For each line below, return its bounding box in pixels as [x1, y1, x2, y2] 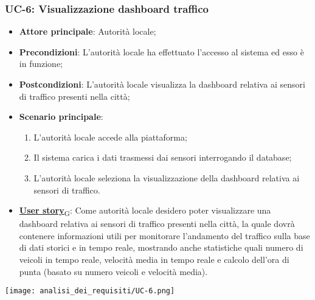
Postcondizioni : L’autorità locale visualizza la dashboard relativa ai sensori [19, 78, 305, 90]
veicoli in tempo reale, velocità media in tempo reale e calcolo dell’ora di [19, 253, 289, 266]
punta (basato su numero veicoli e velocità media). [19, 265, 208, 277]
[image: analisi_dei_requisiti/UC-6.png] [5, 287, 175, 296]
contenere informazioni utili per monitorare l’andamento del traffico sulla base [19, 229, 310, 242]
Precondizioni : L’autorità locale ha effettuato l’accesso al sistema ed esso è [19, 45, 304, 58]
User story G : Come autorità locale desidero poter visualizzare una [19, 204, 271, 218]
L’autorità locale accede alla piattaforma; [33, 130, 187, 143]
